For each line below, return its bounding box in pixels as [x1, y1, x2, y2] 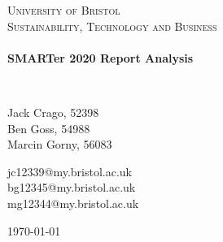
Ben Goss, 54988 [7, 119, 90, 136]
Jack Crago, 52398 [7, 103, 99, 120]
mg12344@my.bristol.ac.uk [7, 194, 139, 211]
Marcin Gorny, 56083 [7, 136, 112, 153]
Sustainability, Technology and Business [7, 17, 217, 34]
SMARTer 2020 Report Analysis [7, 49, 194, 66]
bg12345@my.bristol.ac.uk [7, 179, 136, 196]
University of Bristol [7, 2, 120, 18]
